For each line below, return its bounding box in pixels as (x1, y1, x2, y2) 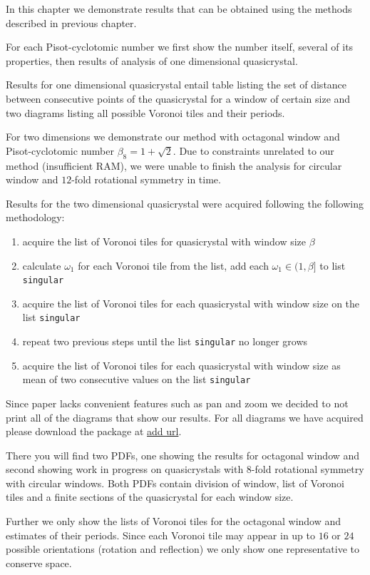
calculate (22, 258, 61, 273)
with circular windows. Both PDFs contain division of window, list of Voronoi (6, 475, 344, 490)
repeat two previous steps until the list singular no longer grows (22, 334, 308, 349)
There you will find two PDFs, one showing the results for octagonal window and (6, 447, 360, 462)
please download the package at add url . (6, 424, 182, 439)
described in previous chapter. (6, 15, 137, 30)
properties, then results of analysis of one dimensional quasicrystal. (6, 53, 298, 68)
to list (319, 258, 346, 273)
